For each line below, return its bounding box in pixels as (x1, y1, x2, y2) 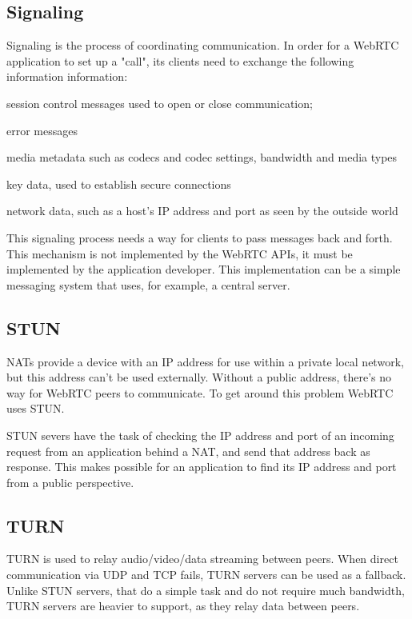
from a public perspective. (6, 473, 134, 490)
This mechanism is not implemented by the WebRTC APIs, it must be (6, 245, 353, 262)
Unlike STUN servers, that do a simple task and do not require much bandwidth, (6, 581, 405, 598)
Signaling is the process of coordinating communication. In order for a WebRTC (6, 37, 399, 54)
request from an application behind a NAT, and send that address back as (6, 442, 370, 459)
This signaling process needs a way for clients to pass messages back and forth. (6, 229, 393, 246)
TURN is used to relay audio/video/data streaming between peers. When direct (6, 550, 398, 567)
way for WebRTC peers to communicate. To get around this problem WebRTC (6, 384, 394, 401)
